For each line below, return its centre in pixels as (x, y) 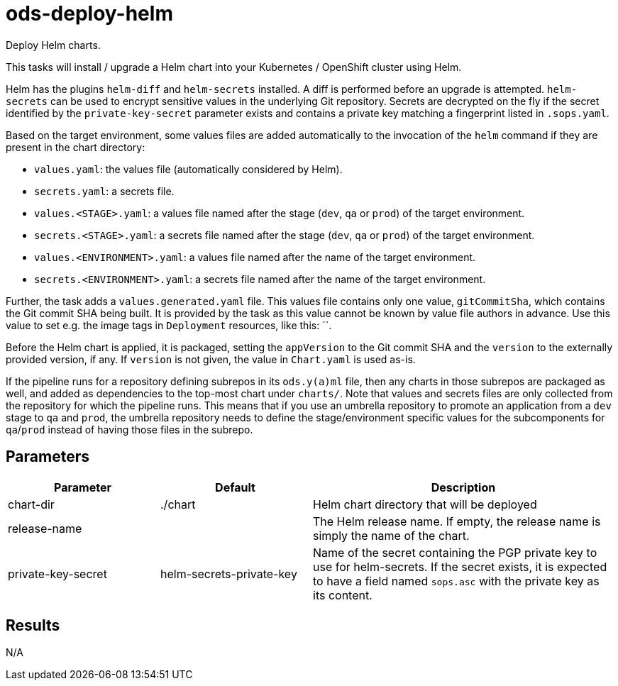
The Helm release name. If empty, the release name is (457, 521)
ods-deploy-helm (89, 13)
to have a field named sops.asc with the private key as (456, 581)
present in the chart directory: (76, 147)
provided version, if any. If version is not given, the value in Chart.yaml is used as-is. (211, 359)
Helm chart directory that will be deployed (425, 504)
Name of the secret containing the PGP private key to (455, 552)
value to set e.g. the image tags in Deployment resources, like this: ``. (169, 325)
